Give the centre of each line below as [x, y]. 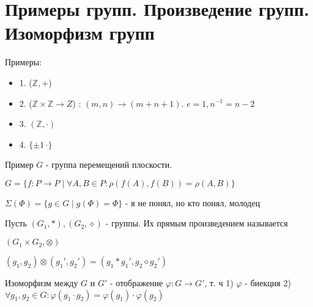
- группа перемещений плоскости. [109, 164]
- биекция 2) [268, 283]
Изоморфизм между [42, 283]
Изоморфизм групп [80, 33]
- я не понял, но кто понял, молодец [193, 202]
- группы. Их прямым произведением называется [197, 223]
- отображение [136, 283]
